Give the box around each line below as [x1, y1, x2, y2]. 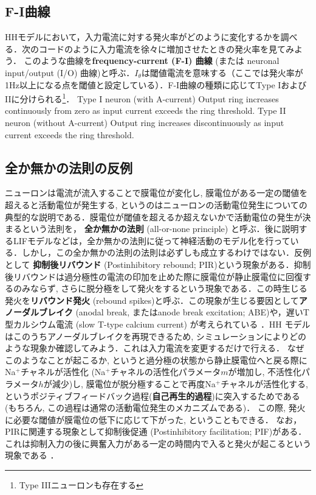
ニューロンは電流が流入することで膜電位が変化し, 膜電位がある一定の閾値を [5, 186, 308, 199]
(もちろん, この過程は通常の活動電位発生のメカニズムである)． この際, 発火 [5, 401, 306, 414]
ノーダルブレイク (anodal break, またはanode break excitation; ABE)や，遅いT [5, 306, 309, 318]
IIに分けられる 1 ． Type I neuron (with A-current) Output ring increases [5, 91, 279, 105]
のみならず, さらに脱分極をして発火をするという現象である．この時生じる [13, 282, 307, 295]
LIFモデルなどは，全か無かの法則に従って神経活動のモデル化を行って [13, 234, 290, 247]
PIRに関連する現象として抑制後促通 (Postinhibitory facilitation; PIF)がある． [5, 425, 307, 438]
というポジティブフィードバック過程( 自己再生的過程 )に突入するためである [5, 389, 300, 402]
